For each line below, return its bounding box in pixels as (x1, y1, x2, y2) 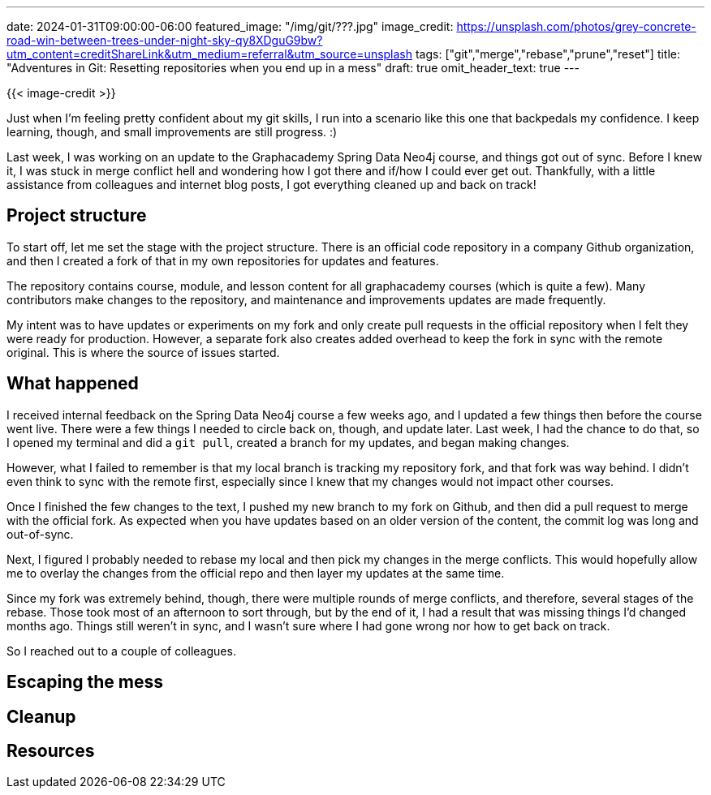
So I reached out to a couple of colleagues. (6, 643, 236, 658)
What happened (6, 373, 139, 394)
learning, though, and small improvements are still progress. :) (6, 125, 338, 139)
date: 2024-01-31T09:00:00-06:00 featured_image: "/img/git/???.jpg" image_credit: (6, 19, 454, 33)
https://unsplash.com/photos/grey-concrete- (456, 19, 696, 33)
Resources (6, 740, 95, 761)
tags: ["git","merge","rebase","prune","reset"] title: (415, 47, 681, 61)
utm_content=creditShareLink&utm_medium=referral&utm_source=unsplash (6, 47, 413, 61)
